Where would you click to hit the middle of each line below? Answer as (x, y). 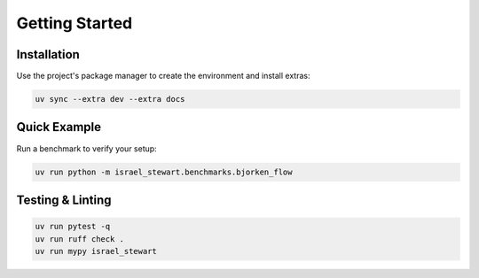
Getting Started (75, 23)
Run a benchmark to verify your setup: (86, 148)
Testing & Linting (64, 200)
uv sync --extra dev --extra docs (110, 99)
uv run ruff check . (79, 239)
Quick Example (59, 127)
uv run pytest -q (73, 227)
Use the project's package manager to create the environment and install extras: (163, 76)
